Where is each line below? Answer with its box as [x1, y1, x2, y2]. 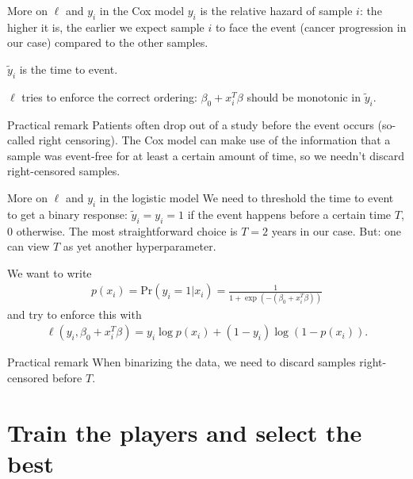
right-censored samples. [7, 163, 120, 179]
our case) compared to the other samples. [7, 34, 208, 51]
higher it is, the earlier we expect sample [7, 18, 205, 35]
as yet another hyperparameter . [63, 238, 216, 255]
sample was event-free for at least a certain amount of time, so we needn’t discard [7, 147, 404, 163]
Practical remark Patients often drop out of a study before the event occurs [7, 116, 374, 132]
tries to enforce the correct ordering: [21, 88, 197, 105]
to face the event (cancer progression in [215, 18, 407, 35]
